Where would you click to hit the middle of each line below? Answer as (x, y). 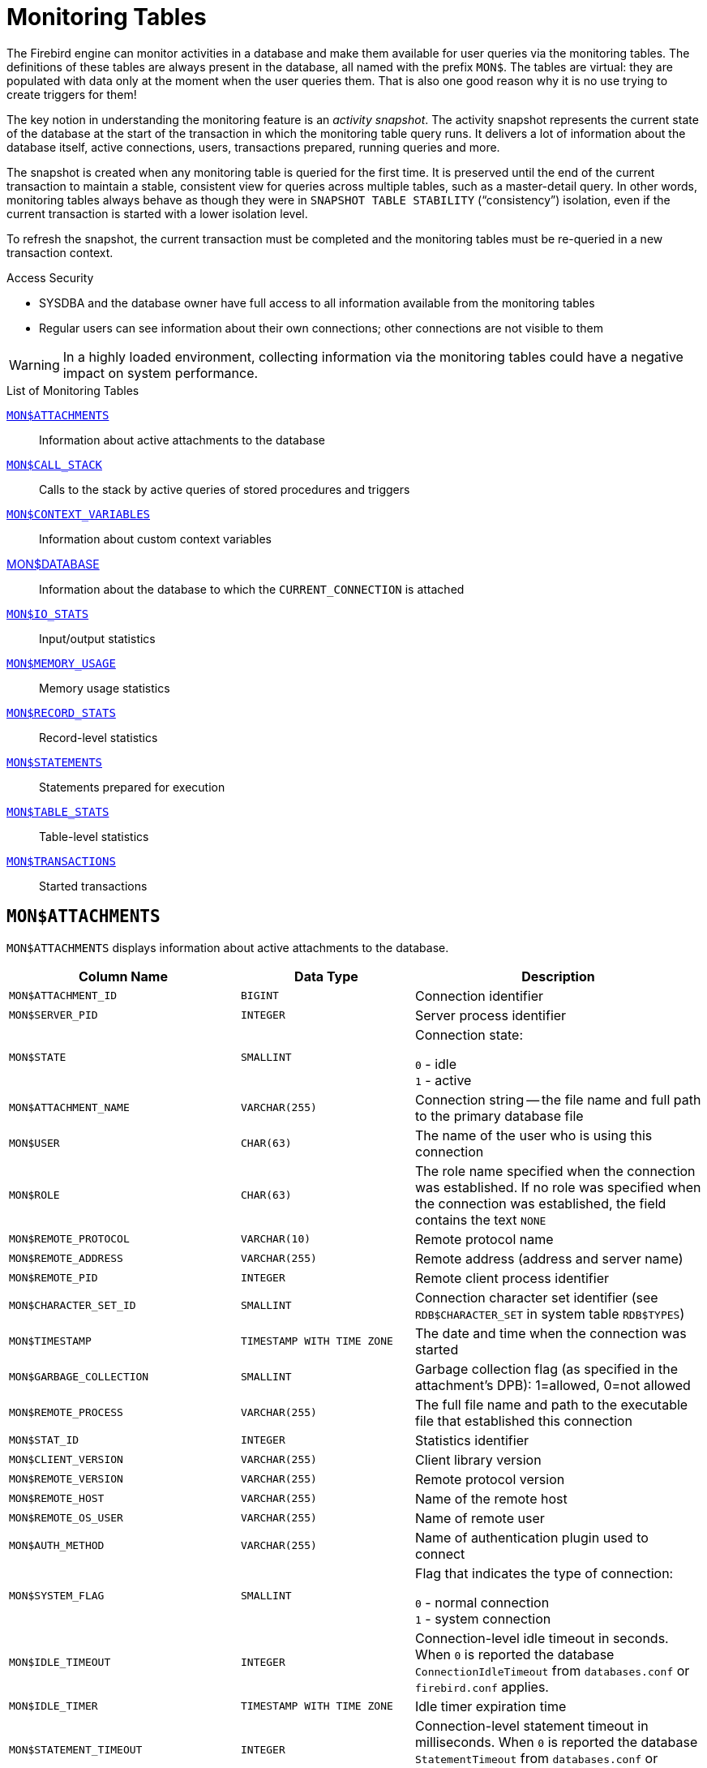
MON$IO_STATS (48, 614)
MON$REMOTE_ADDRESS (66, 1259)
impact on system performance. (161, 373)
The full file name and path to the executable (551, 1404)
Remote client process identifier (512, 1278)
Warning (34, 365)
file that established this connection (523, 1420)
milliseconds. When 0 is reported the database (556, 1742)
